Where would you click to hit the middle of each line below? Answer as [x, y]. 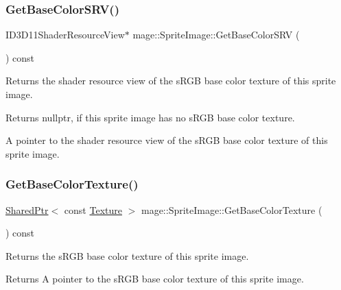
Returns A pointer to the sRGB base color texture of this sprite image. [155, 279]
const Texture [93, 209]
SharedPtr [27, 209]
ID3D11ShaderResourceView [65, 35]
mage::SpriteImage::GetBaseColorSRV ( [216, 35]
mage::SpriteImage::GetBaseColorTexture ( [232, 209]
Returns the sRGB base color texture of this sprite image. [127, 255]
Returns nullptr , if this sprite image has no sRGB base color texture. [150, 117]
